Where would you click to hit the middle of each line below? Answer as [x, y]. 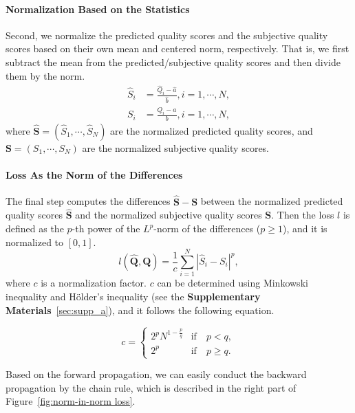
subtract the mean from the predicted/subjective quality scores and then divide [173, 62]
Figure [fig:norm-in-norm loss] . [71, 401]
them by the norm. [45, 75]
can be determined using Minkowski [233, 283]
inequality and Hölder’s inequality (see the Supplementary [133, 296]
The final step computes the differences [88, 201]
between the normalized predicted [272, 201]
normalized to [35, 242]
